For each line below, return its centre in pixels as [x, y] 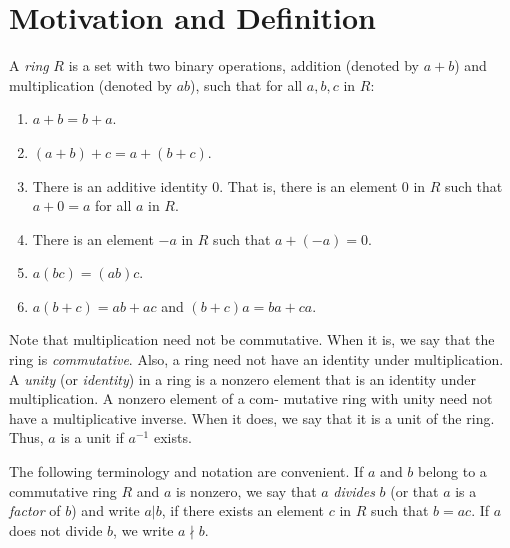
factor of [35, 510]
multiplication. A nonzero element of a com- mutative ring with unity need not [251, 398]
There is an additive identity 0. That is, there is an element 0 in [229, 185]
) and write [105, 510]
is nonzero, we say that [246, 490]
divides [354, 490]
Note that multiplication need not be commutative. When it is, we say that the [252, 339]
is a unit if [92, 437]
